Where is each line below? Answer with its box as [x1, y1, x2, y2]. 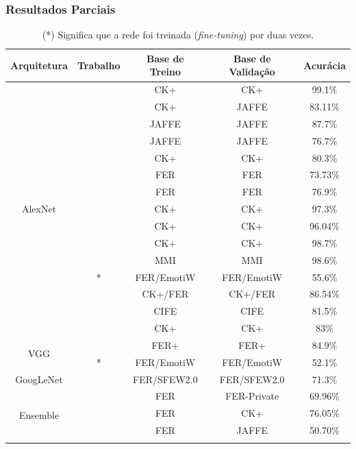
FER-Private [225, 389, 279, 403]
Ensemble [18, 407, 60, 422]
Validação [229, 64, 275, 79]
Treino [149, 64, 181, 79]
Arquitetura [10, 58, 68, 72]
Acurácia [303, 58, 346, 72]
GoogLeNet [15, 372, 63, 386]
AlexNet [21, 202, 57, 216]
